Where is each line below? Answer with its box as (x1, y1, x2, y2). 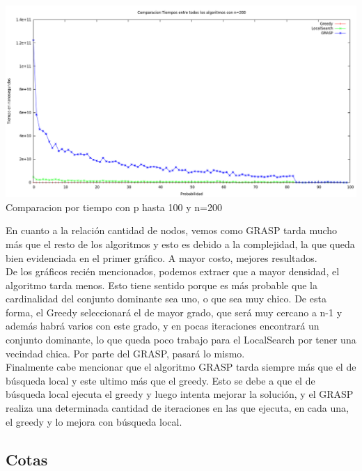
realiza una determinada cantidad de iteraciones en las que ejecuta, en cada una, (6, 401, 349, 415)
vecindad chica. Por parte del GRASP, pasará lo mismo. (6, 346, 245, 360)
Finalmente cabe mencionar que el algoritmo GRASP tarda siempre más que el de (6, 360, 356, 374)
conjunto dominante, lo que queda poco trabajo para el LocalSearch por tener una (6, 332, 356, 347)
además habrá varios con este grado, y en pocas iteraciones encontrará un (6, 318, 320, 333)
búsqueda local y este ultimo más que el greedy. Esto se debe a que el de (6, 373, 315, 387)
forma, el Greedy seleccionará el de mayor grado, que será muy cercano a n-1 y (6, 304, 343, 319)
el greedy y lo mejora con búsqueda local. (6, 414, 182, 428)
